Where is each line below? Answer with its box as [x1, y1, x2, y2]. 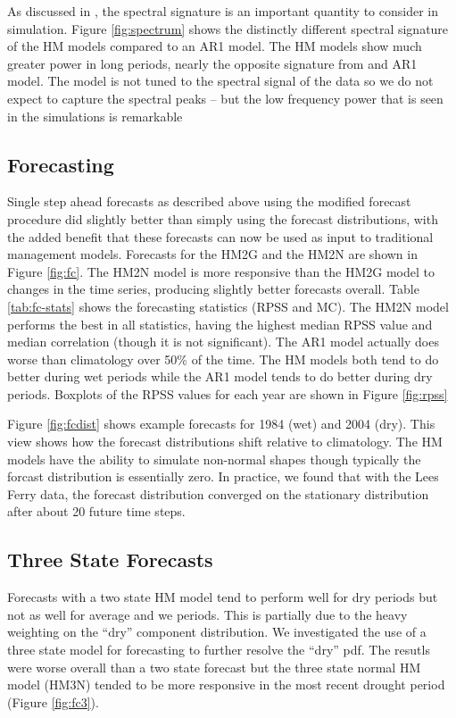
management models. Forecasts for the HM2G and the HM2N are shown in [7, 245, 418, 263]
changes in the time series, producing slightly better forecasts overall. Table [7, 280, 419, 298]
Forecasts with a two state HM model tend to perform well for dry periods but [7, 588, 438, 606]
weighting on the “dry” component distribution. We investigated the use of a [7, 622, 427, 641]
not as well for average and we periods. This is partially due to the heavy [7, 605, 408, 623]
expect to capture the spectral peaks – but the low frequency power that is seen [7, 88, 444, 107]
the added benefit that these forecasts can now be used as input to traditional [7, 227, 434, 246]
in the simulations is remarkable [7, 106, 183, 125]
